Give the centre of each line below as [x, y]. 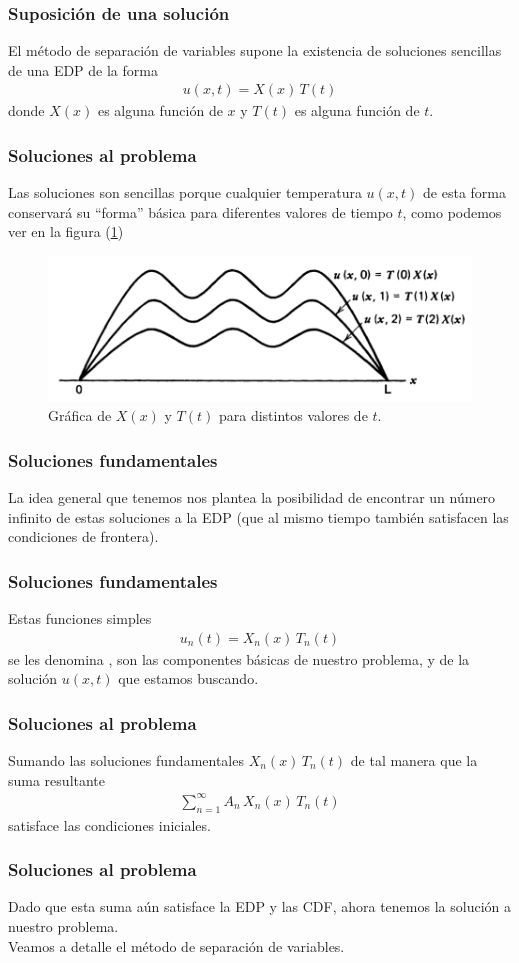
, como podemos [452, 211]
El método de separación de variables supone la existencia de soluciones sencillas [255, 50]
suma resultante [57, 779]
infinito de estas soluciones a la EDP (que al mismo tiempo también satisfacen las [258, 516]
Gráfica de [80, 415]
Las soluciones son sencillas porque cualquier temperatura [185, 192]
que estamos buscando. [188, 678]
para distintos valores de [293, 415]
